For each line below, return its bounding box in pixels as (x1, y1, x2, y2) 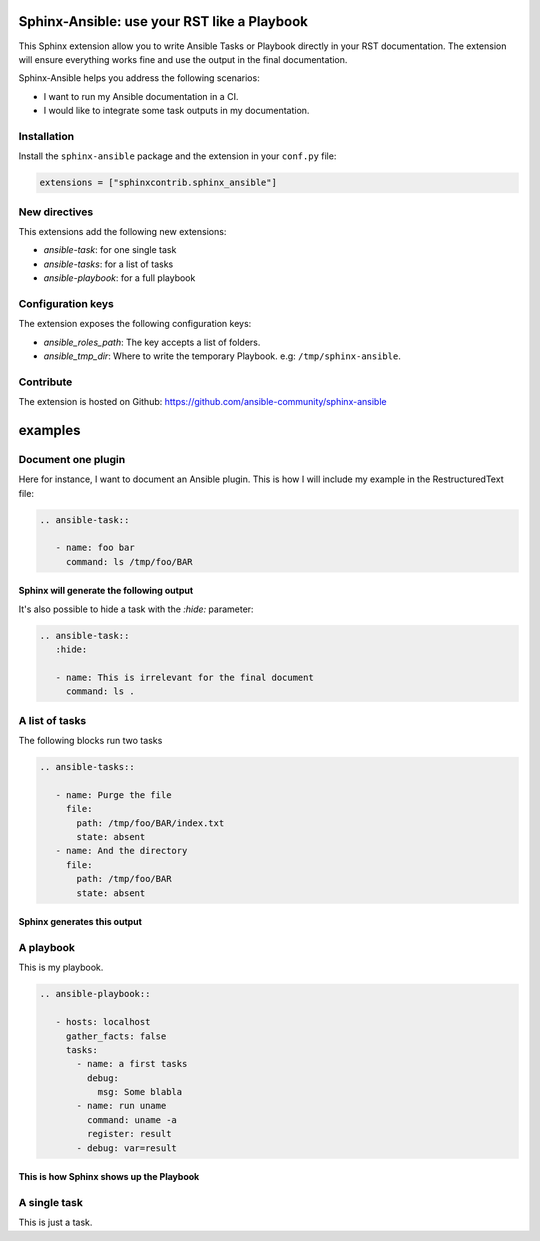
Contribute (18, 375, 73, 389)
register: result (86, 1128, 172, 1140)
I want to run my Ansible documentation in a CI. (43, 90, 239, 102)
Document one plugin (18, 452, 126, 466)
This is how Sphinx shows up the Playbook (18, 1171, 200, 1183)
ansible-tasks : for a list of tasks (43, 258, 174, 270)
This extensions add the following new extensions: (18, 225, 227, 237)
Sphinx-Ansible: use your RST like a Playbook (18, 13, 309, 30)
